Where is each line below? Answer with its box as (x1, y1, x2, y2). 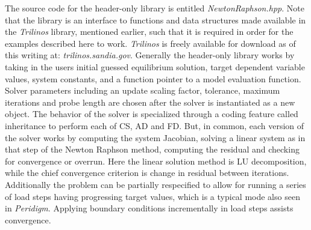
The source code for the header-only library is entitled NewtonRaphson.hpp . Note (5, 2, 304, 14)
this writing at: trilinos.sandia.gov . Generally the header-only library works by (5, 49, 295, 61)
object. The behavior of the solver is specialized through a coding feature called (5, 107, 298, 120)
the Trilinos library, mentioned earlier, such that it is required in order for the (5, 25, 294, 38)
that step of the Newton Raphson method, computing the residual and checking (5, 143, 300, 156)
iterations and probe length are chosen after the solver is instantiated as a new (5, 95, 295, 108)
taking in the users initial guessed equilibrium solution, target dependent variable (5, 60, 305, 73)
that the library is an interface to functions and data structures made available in (5, 13, 306, 26)
